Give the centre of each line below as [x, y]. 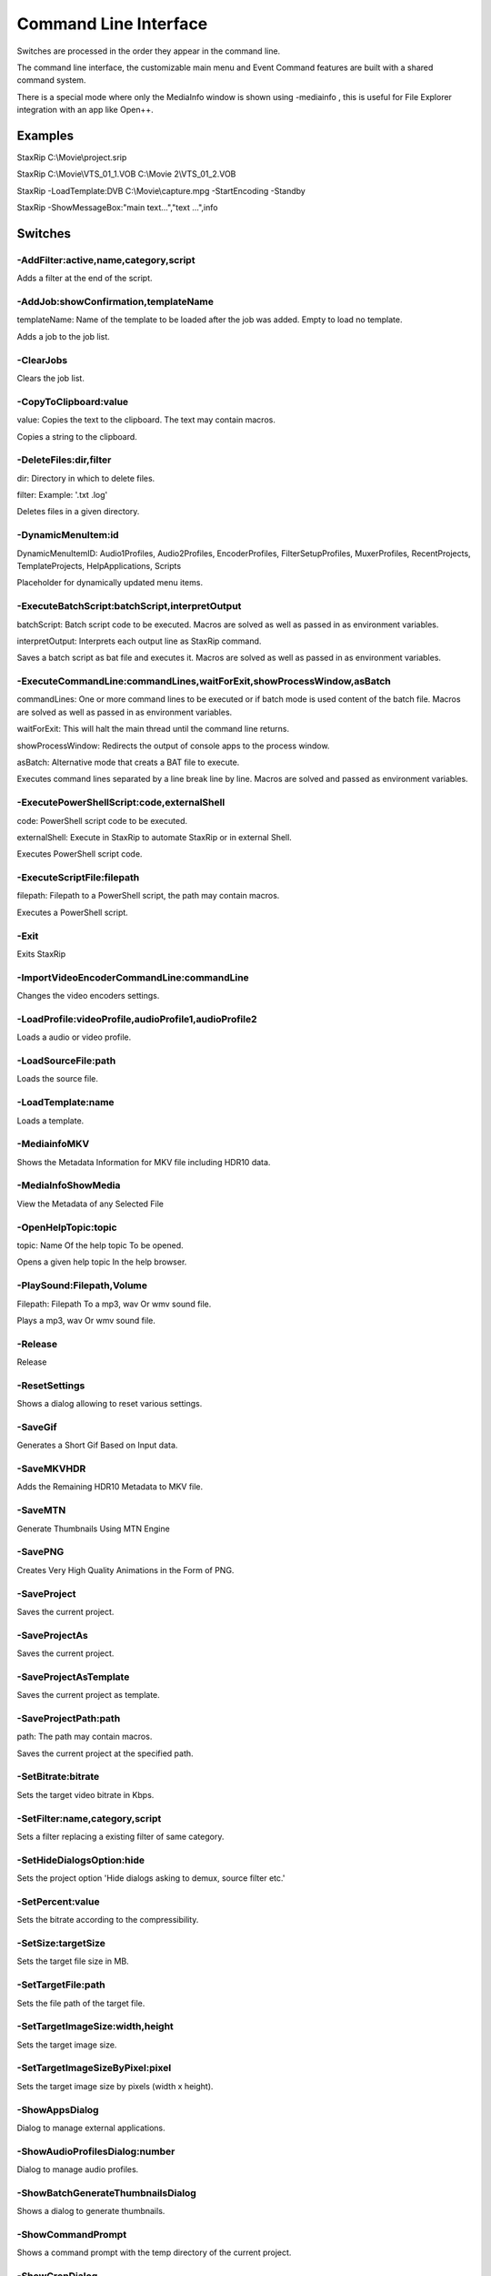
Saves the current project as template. [89, 1695]
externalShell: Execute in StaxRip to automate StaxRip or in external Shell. [155, 837]
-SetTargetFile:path [61, 1985]
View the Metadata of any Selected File [90, 1204]
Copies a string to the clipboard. [77, 436]
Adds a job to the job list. [64, 336]
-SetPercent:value [58, 1901]
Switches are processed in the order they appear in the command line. [149, 51]
